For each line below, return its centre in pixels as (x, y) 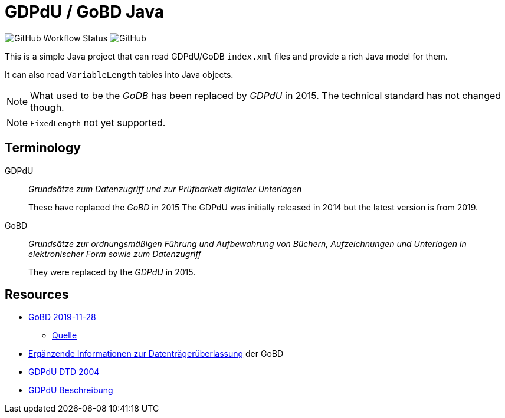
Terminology (43, 148)
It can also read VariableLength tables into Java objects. (119, 74)
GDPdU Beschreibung (71, 390)
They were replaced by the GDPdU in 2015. (112, 272)
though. (47, 107)
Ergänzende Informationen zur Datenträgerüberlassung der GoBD (156, 354)
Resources (37, 295)
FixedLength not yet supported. (98, 122)
